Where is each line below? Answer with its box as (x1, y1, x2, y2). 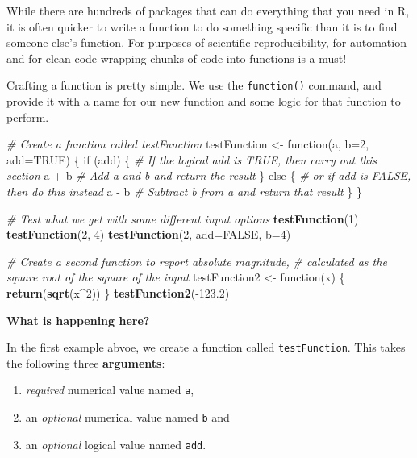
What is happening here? (6, 311, 150, 328)
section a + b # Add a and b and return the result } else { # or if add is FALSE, (6, 167, 411, 184)
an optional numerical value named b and (25, 409, 230, 426)
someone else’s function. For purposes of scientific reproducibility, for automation (6, 34, 407, 51)
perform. (6, 108, 49, 125)
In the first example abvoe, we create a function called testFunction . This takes (6, 339, 406, 356)
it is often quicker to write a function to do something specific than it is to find (6, 18, 398, 35)
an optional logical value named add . (25, 435, 206, 452)
